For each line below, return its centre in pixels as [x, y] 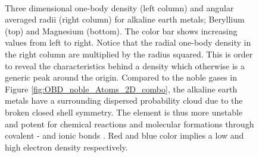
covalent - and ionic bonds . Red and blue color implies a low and [124, 135]
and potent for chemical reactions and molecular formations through [129, 124]
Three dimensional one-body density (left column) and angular [119, 7]
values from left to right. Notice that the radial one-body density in [128, 42]
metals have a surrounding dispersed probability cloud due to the [124, 100]
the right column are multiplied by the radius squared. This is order [129, 54]
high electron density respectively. [66, 147]
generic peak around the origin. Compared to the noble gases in [121, 77]
